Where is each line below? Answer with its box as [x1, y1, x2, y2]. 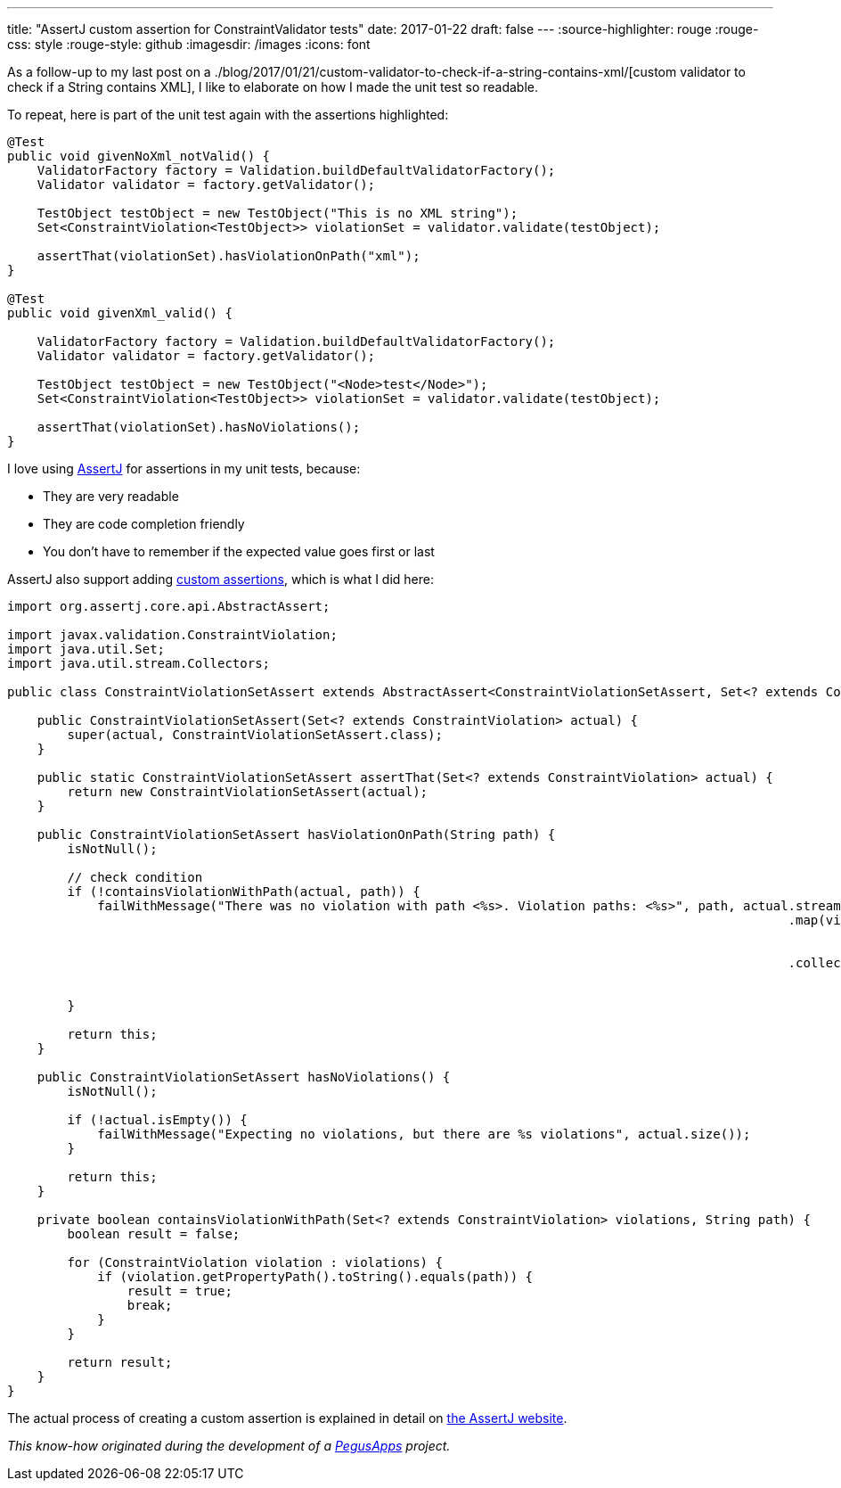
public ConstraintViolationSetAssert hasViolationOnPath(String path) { [37, 827, 556, 842]
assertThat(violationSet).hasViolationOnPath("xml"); [37, 249, 420, 263]
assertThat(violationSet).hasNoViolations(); [37, 420, 361, 434]
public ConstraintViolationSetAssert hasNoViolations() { [37, 1070, 451, 1084]
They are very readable [43, 489, 179, 504]
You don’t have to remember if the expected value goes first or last [43, 544, 435, 559]
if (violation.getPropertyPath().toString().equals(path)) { [97, 1270, 534, 1284]
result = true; [127, 1284, 233, 1298]
